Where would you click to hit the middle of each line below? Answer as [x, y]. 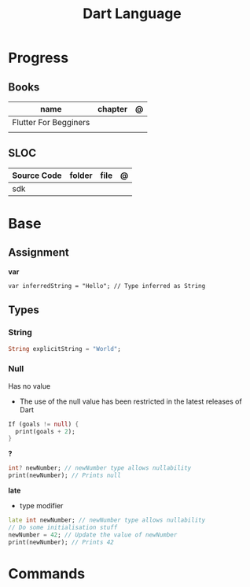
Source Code [37, 175]
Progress [39, 58]
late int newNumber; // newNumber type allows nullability [107, 520]
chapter [113, 109]
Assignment [39, 253]
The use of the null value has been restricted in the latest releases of [131, 401]
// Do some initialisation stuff [63, 527]
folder [81, 175]
